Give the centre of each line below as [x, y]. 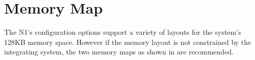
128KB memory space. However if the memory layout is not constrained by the [128, 42]
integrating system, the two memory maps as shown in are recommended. [119, 52]
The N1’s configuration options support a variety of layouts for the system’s [123, 32]
